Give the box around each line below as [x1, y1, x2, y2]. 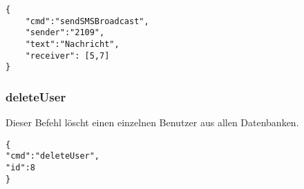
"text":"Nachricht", [25, 39, 120, 49]
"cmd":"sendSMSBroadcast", [25, 16, 149, 26]
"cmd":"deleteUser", [6, 151, 100, 161]
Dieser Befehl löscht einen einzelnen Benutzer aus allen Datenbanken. [6, 115, 299, 130]
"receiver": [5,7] [25, 50, 110, 61]
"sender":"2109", [25, 28, 105, 38]
